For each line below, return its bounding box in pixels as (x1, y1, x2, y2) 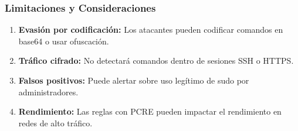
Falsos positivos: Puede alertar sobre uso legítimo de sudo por (18, 74, 249, 86)
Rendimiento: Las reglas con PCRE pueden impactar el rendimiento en (18, 105, 282, 118)
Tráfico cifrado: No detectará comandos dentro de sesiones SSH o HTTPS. (18, 54, 294, 67)
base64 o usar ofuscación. (18, 35, 109, 47)
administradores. (18, 85, 79, 98)
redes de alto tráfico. (18, 116, 93, 129)
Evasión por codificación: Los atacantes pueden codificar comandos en (18, 23, 283, 36)
